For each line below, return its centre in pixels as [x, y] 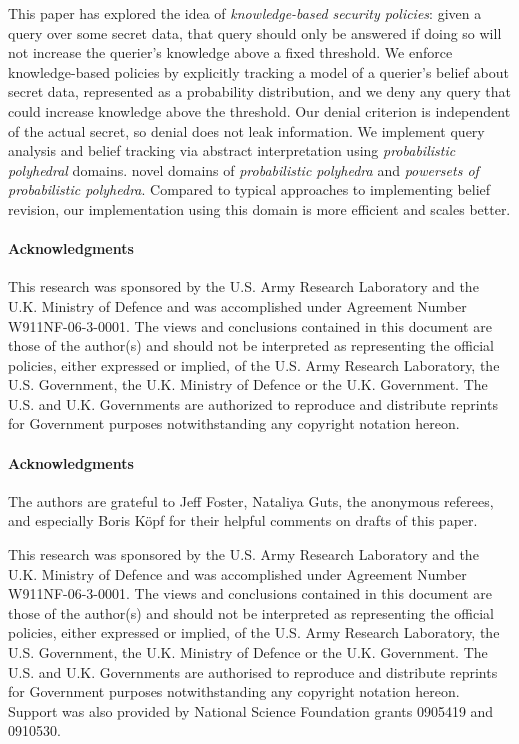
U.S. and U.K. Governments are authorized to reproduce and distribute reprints [253, 403]
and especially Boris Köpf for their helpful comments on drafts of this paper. [243, 520]
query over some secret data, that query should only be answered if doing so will [255, 32]
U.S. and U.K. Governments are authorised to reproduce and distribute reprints [253, 671]
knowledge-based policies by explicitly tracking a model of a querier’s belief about [258, 71]
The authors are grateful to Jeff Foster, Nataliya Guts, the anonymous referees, [251, 500]
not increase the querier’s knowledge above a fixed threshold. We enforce [230, 52]
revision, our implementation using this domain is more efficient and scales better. [259, 208]
